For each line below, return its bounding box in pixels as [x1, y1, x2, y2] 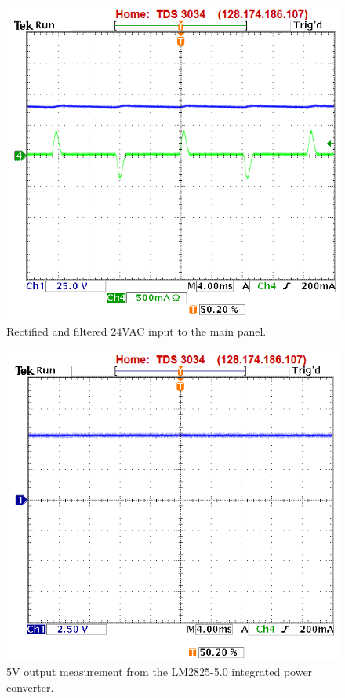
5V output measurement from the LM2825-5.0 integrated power [6, 663, 313, 680]
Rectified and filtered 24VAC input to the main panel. [6, 323, 267, 340]
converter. [6, 678, 54, 695]
